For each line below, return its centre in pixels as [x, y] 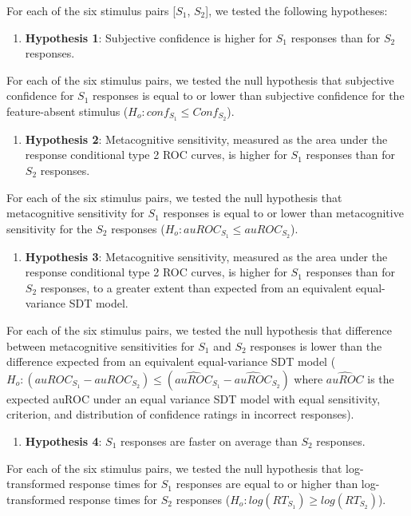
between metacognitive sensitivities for [101, 345]
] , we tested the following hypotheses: [296, 10]
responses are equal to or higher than [267, 484]
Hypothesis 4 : [63, 441]
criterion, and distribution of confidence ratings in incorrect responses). [180, 414]
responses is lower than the [316, 345]
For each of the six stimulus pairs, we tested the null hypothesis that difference [200, 330]
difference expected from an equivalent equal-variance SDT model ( [171, 361]
